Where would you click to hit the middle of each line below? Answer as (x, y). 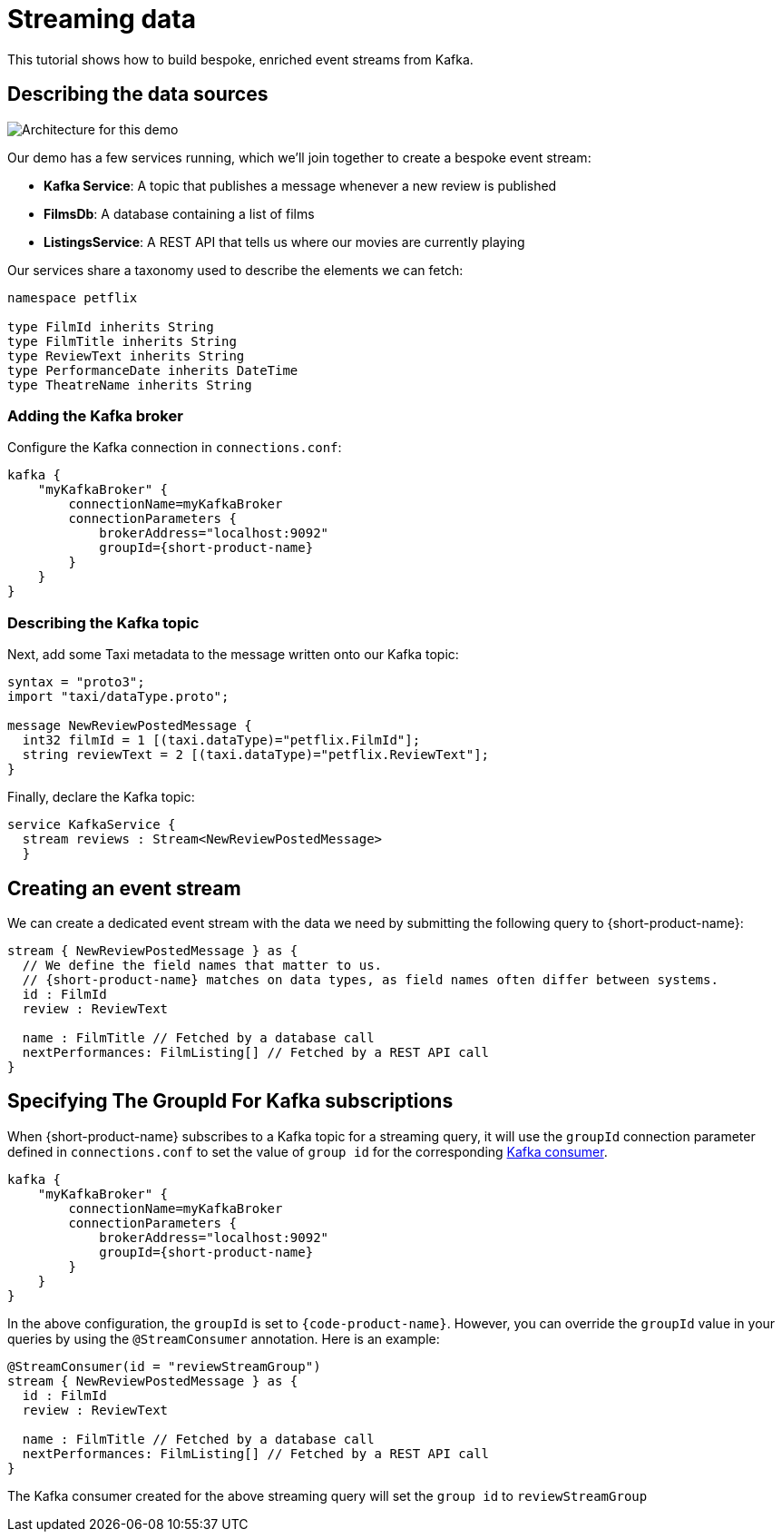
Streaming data (102, 19)
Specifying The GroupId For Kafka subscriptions (230, 1101)
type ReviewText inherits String (126, 355)
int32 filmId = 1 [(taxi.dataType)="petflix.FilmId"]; (221, 740)
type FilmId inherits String (111, 326)
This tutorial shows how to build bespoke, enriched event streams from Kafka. (240, 59)
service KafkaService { (92, 825)
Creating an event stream (124, 888)
